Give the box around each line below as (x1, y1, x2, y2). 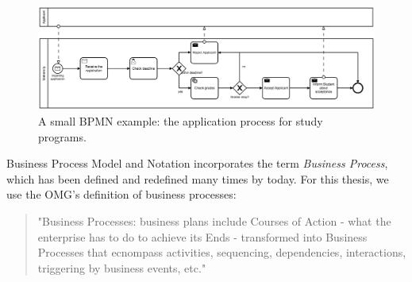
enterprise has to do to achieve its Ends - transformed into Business (37, 228, 368, 245)
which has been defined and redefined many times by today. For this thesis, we (6, 170, 389, 187)
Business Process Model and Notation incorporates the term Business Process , (6, 155, 388, 172)
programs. (38, 128, 87, 145)
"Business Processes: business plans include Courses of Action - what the (37, 212, 391, 229)
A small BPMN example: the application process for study (38, 113, 323, 129)
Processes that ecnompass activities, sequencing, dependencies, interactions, (37, 244, 406, 261)
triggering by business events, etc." (37, 259, 206, 276)
